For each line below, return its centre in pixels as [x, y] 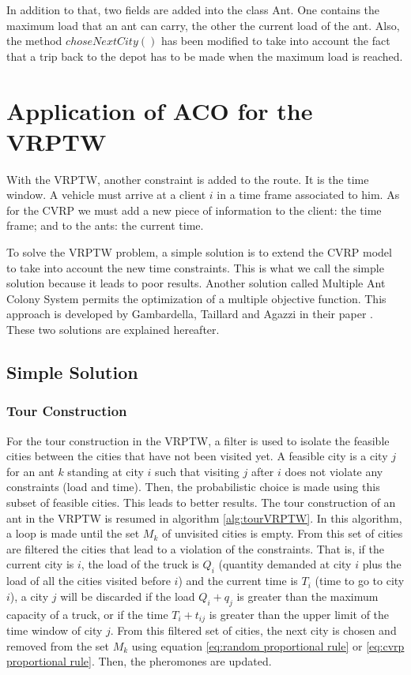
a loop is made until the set [73, 533]
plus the [382, 564]
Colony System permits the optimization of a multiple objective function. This [196, 298]
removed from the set [58, 645]
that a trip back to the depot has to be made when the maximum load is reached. [205, 56]
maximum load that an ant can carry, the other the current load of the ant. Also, [203, 25]
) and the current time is [238, 581]
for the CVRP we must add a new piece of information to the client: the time [194, 210]
